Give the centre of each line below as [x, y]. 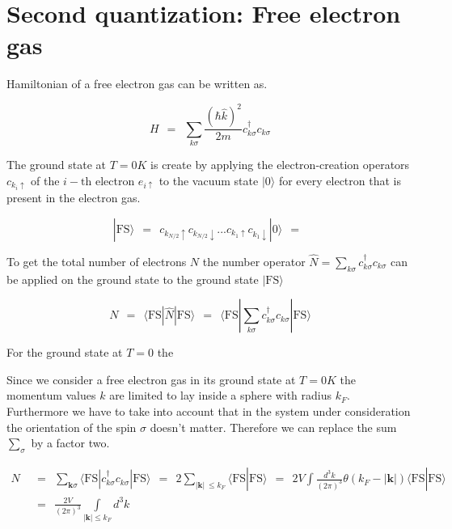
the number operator [254, 261]
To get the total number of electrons [97, 261]
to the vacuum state [209, 180]
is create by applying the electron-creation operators [280, 165]
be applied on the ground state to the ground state [133, 279]
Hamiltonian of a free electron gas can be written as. [137, 84]
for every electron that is [340, 180]
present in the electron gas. [74, 198]
